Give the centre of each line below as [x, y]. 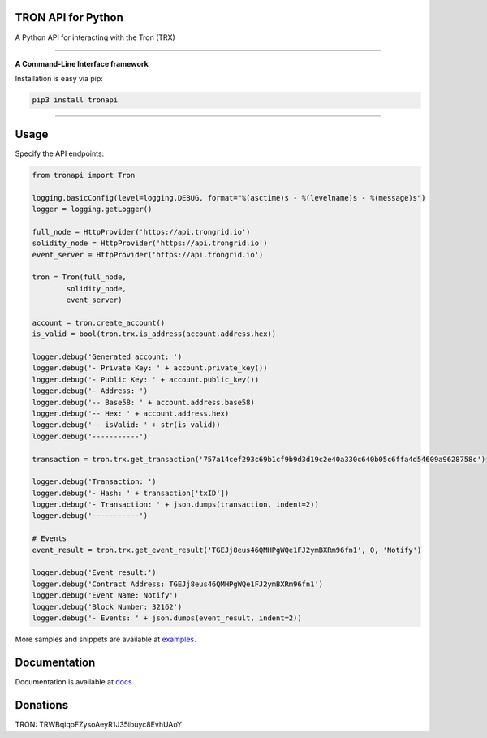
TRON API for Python [69, 17]
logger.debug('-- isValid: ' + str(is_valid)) [126, 425]
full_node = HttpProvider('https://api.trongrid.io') [141, 232]
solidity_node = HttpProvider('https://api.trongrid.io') [150, 243]
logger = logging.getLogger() [92, 209]
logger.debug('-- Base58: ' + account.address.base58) [143, 402]
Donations [42, 705]
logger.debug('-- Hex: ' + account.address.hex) [131, 413]
